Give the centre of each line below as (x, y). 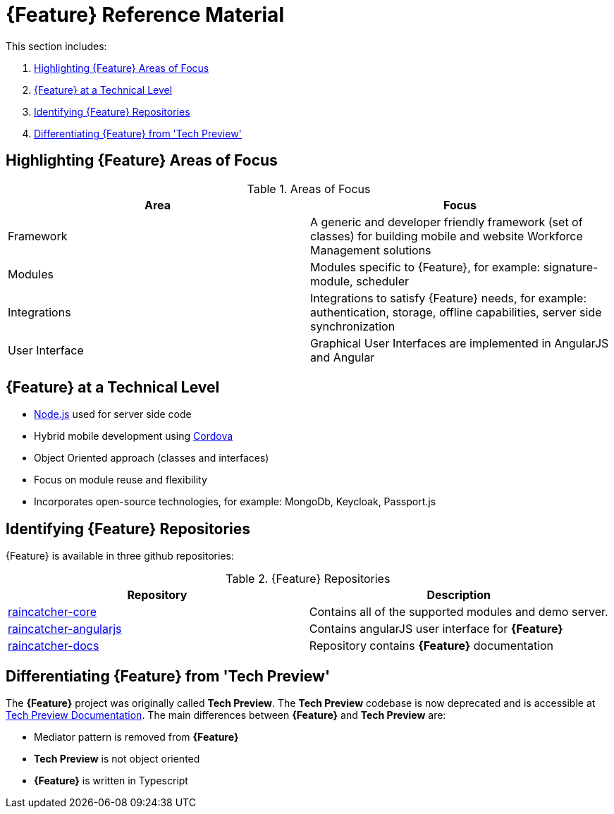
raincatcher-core (53, 612)
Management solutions (371, 250)
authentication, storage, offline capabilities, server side (456, 312)
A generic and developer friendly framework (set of (447, 222)
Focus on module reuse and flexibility (121, 480)
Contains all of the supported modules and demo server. (459, 612)
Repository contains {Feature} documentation (431, 646)
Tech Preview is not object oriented (117, 759)
